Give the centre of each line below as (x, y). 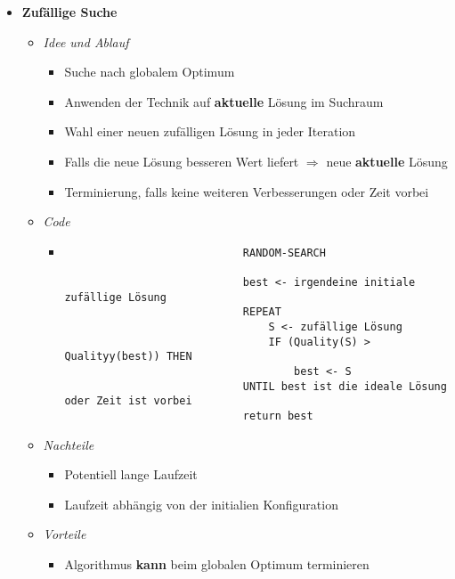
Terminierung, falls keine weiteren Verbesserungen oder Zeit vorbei (247, 191)
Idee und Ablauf (86, 41)
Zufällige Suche (69, 12)
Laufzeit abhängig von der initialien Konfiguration (201, 504)
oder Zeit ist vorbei (128, 401)
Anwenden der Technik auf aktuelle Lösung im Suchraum (224, 101)
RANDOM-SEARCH (284, 253)
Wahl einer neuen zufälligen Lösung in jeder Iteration (210, 131)
